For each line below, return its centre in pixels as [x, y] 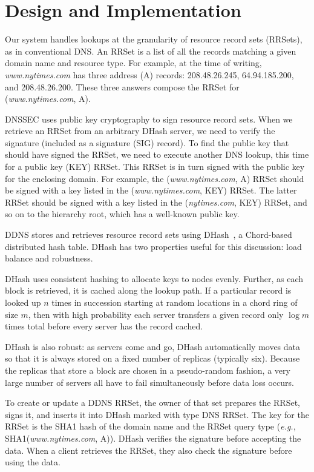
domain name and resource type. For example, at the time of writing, [133, 63]
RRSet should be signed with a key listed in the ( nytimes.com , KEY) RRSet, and [156, 202]
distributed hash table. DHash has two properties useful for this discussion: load [153, 246]
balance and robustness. [49, 258]
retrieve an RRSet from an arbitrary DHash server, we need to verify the [140, 131]
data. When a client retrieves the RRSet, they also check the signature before [149, 450]
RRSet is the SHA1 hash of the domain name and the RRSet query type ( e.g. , [150, 426]
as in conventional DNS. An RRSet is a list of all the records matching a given [151, 51]
